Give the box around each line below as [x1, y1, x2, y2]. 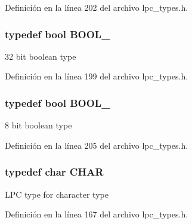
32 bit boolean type [5, 50, 76, 62]
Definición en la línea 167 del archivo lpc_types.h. [5, 208, 188, 220]
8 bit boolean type [5, 119, 72, 131]
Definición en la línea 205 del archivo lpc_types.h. [5, 139, 188, 151]
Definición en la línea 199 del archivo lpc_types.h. [5, 70, 188, 82]
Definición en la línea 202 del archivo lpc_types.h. [5, 1, 188, 13]
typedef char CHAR [5, 164, 104, 179]
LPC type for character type [5, 188, 109, 200]
